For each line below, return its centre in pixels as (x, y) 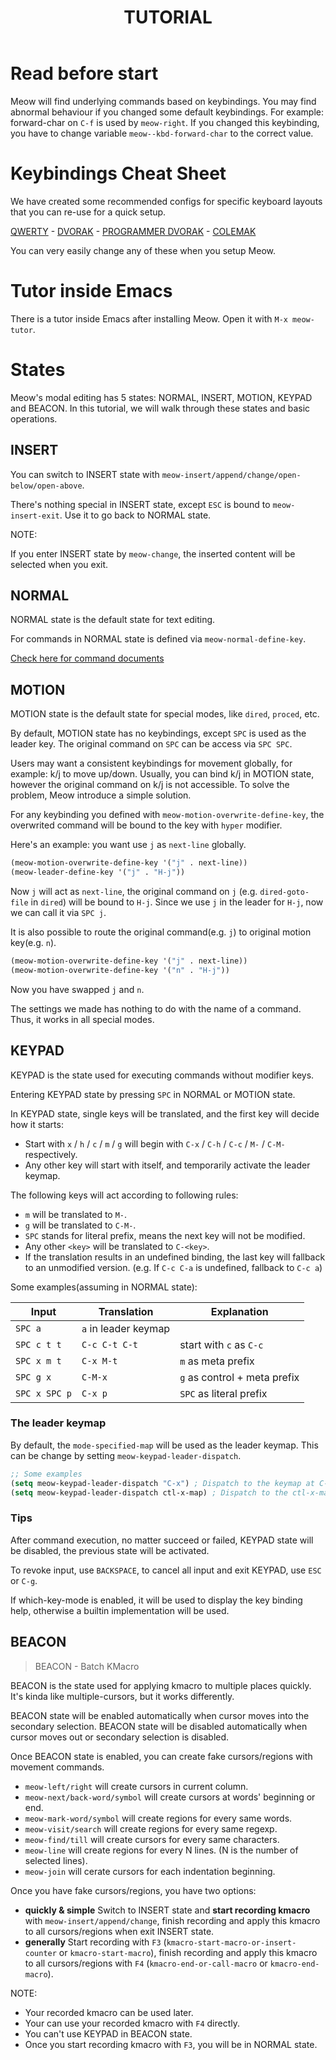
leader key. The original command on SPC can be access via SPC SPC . (151, 744)
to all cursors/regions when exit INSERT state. (119, 1931)
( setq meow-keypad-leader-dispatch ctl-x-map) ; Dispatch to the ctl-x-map (171, 1492)
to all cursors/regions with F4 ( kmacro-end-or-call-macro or (146, 1963)
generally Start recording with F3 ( (95, 1942)
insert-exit (35, 516)
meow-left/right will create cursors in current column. (136, 1786)
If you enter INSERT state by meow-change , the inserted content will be (153, 553)
